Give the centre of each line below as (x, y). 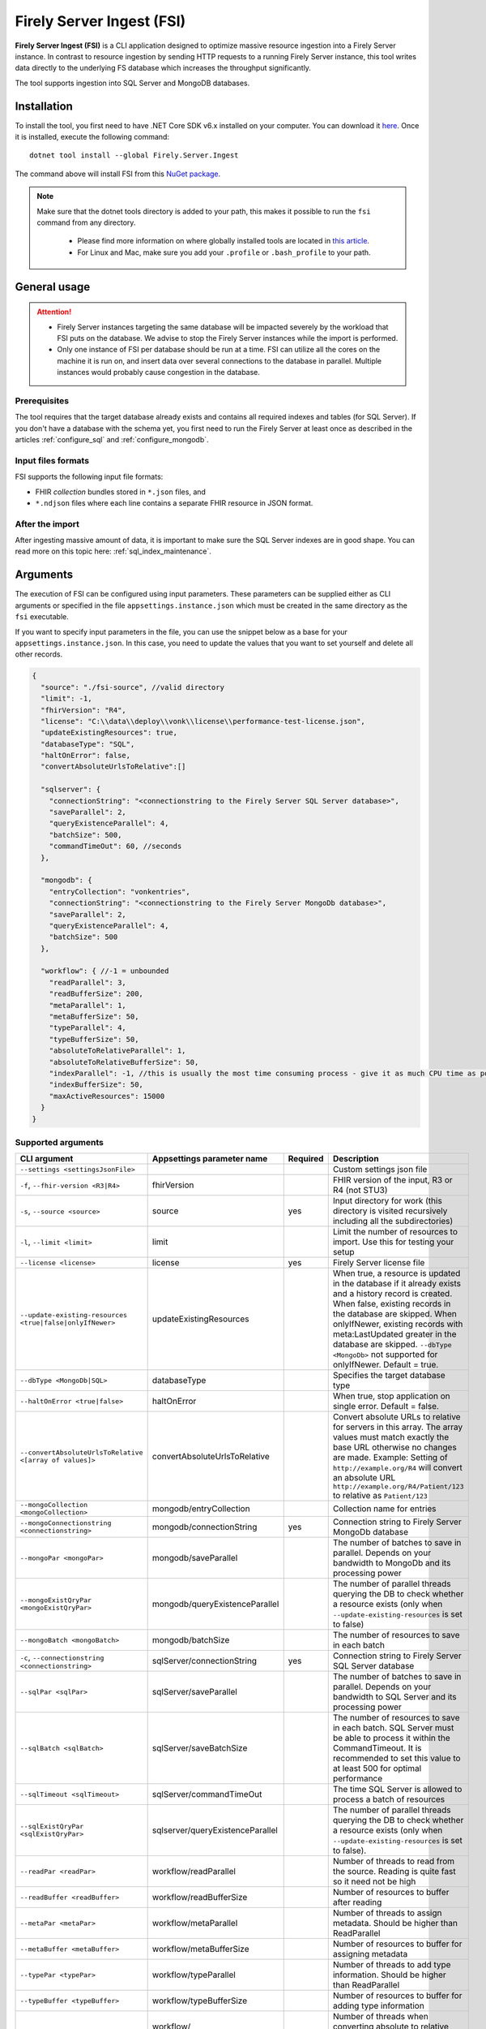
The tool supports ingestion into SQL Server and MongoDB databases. (132, 83)
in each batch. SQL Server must (393, 1728)
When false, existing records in (392, 1304)
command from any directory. (86, 222)
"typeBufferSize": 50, (94, 1039)
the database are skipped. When (394, 1314)
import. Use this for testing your (393, 1242)
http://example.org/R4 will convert (398, 1467)
